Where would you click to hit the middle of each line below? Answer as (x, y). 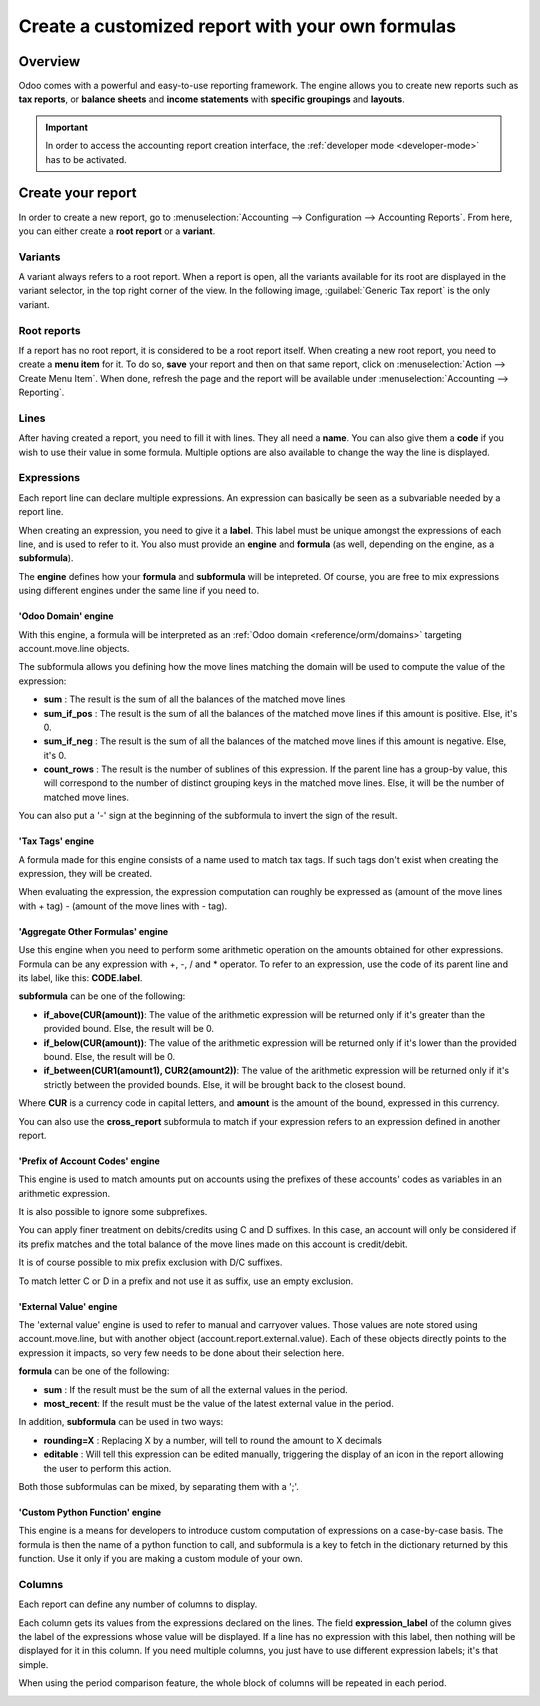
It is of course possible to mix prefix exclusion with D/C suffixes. (150, 1262)
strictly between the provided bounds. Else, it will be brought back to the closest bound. (224, 1084)
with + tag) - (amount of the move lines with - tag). (123, 906)
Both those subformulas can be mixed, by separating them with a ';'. (158, 1486)
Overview (49, 61)
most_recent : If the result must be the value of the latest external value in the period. (218, 1403)
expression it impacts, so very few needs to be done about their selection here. (181, 1352)
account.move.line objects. (74, 648)
